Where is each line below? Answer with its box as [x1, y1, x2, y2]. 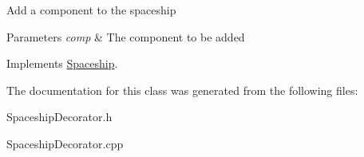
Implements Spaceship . [6, 55, 118, 72]
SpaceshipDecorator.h [6, 108, 113, 125]
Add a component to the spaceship [6, 2, 176, 18]
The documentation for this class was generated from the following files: [6, 81, 358, 98]
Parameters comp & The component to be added [6, 28, 245, 45]
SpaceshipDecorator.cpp [6, 135, 124, 151]
